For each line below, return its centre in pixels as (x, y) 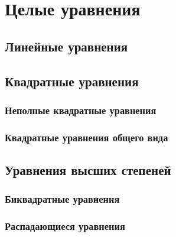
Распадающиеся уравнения (65, 226)
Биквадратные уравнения (62, 199)
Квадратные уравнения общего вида (87, 137)
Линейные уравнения (66, 46)
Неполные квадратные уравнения (81, 110)
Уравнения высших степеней (88, 170)
